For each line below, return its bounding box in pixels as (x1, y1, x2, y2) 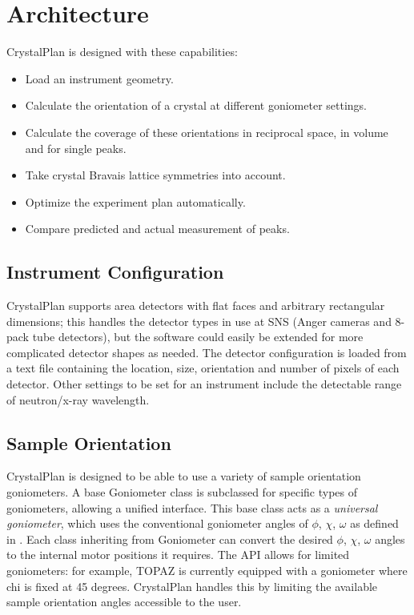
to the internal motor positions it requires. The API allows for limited (6, 546, 350, 563)
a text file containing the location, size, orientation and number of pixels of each (6, 360, 400, 376)
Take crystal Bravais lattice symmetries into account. (25, 167, 286, 183)
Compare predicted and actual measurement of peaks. (25, 220, 290, 237)
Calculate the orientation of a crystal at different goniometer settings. (25, 97, 367, 114)
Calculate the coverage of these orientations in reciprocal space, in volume (25, 123, 388, 140)
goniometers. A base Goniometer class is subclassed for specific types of (6, 484, 358, 500)
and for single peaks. (25, 139, 127, 156)
